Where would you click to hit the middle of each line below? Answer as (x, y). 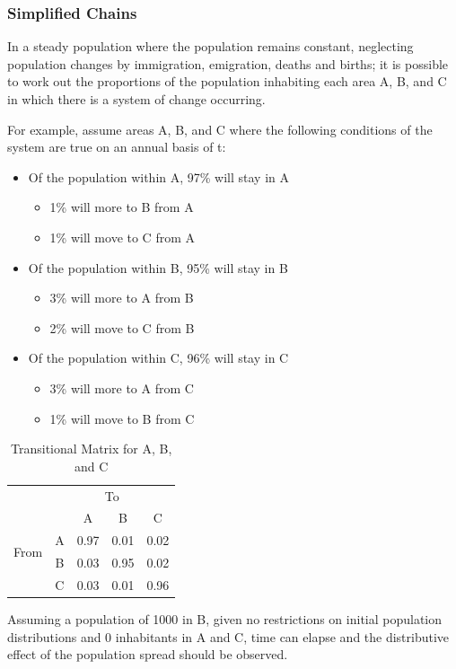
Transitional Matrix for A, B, (92, 449)
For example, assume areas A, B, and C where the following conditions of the (220, 129)
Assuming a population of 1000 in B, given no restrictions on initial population (225, 619)
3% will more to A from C (122, 387)
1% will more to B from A (122, 207)
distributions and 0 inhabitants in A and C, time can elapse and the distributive (228, 636)
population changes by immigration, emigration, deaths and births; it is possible (228, 63)
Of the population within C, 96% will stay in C (158, 358)
